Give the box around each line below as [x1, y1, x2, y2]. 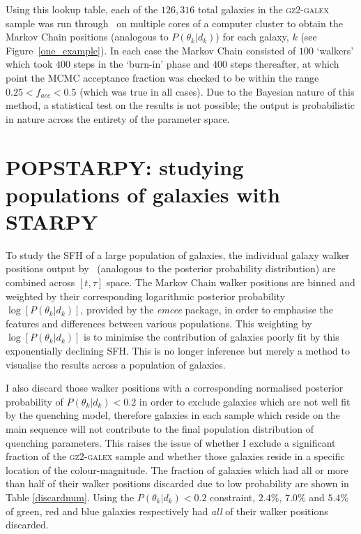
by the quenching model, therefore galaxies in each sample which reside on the [6, 408, 340, 422]
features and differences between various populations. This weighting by [6, 316, 312, 330]
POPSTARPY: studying [6, 152, 244, 181]
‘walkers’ [316, 43, 354, 57]
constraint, [210, 489, 256, 504]
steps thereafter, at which [230, 57, 339, 71]
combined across [6, 275, 75, 290]
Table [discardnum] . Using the [6, 489, 135, 504]
